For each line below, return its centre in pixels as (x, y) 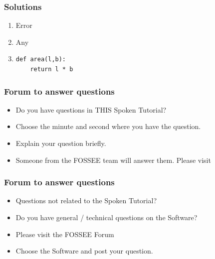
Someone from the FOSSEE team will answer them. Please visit (113, 160)
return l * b (52, 69)
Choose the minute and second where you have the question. (108, 126)
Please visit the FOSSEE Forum (65, 234)
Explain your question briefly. (61, 143)
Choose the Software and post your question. (84, 251)
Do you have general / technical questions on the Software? (107, 217)
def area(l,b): (41, 60)
